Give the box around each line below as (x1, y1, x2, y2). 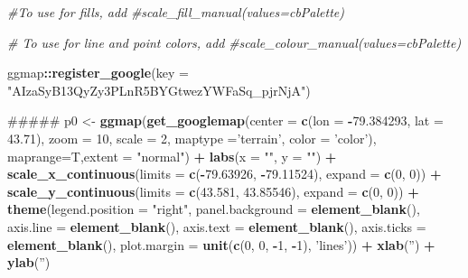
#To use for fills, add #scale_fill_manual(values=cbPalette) (7, 3, 344, 21)
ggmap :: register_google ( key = (7, 63, 189, 82)
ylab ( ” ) (7, 253, 51, 272)
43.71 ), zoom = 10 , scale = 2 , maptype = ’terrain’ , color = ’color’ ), (7, 128, 377, 147)
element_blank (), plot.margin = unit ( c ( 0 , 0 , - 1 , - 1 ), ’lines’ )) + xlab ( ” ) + (7, 235, 435, 254)
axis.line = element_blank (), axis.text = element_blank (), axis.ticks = (7, 217, 426, 236)
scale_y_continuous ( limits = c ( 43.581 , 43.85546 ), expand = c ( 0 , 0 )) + (7, 181, 419, 200)
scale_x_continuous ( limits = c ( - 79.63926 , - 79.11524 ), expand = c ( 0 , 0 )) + (7, 164, 442, 183)
